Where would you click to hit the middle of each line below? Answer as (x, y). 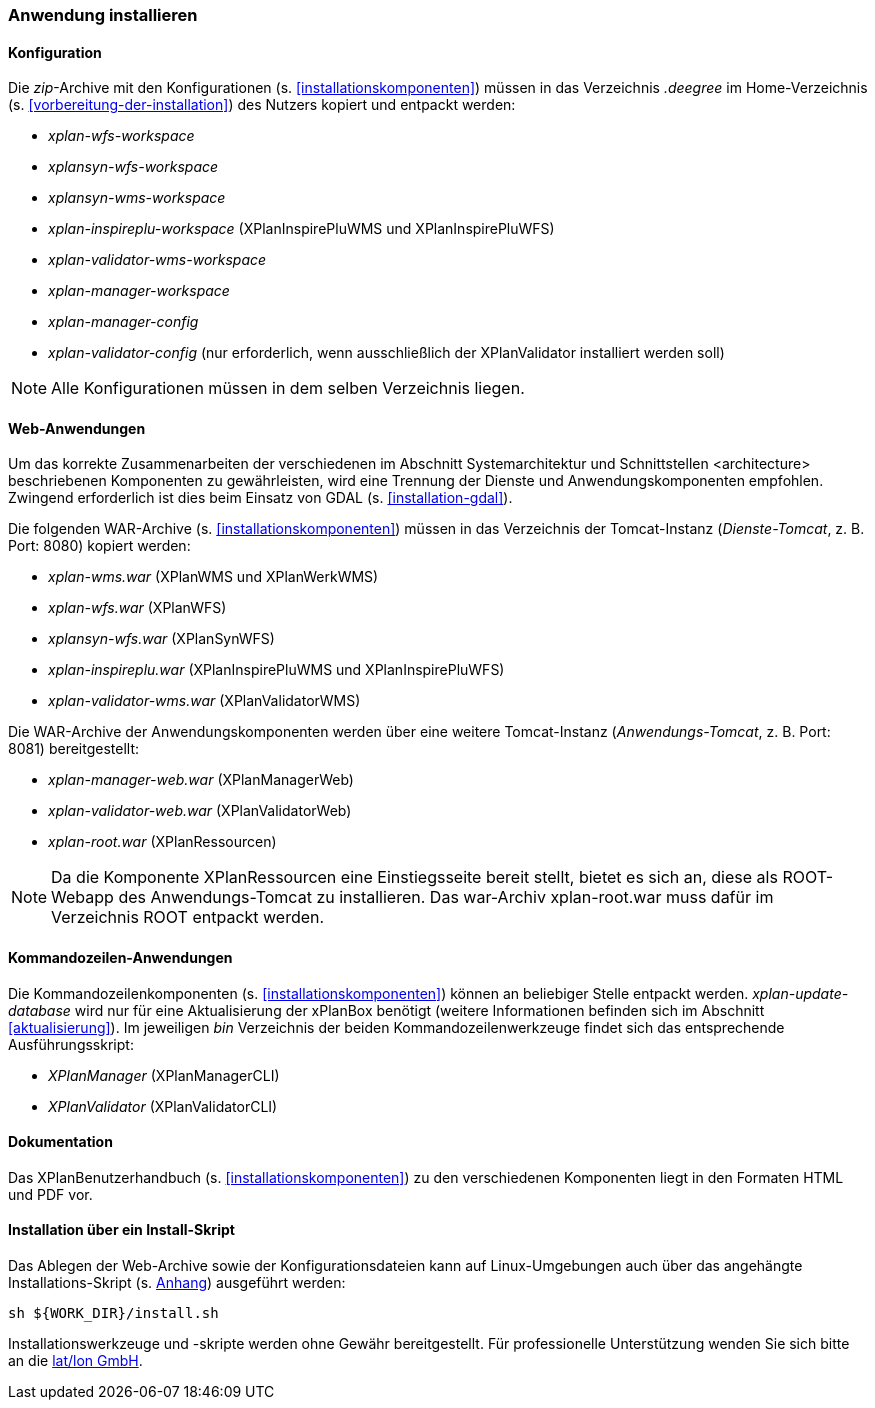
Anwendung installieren (103, 15)
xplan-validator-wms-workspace (157, 260)
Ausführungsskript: (71, 1044)
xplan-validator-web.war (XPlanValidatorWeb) (200, 811)
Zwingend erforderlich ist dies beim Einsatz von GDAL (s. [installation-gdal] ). (260, 498)
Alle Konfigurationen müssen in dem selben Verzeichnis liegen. (288, 388)
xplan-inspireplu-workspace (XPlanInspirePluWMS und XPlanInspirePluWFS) (301, 229)
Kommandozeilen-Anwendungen (120, 958)
